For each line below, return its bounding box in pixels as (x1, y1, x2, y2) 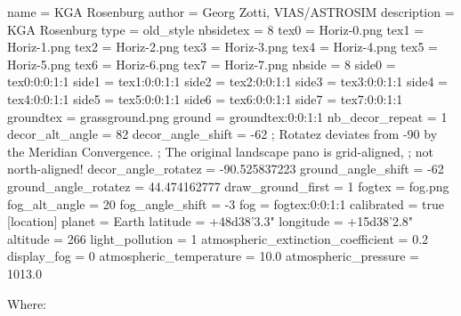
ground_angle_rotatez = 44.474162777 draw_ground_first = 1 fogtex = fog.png (7, 176, 449, 195)
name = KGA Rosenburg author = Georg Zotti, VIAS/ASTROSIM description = (7, 3, 455, 20)
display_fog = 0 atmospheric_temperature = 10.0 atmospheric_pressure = (7, 247, 420, 265)
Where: (7, 294, 46, 312)
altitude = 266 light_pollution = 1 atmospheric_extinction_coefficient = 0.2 (7, 229, 429, 247)
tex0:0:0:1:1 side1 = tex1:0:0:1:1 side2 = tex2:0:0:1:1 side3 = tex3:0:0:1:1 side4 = (7, 72, 448, 91)
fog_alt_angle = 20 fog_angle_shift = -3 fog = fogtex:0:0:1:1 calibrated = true (7, 194, 444, 213)
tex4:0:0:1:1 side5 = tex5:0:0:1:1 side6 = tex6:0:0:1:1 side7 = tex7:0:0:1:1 (7, 89, 403, 108)
